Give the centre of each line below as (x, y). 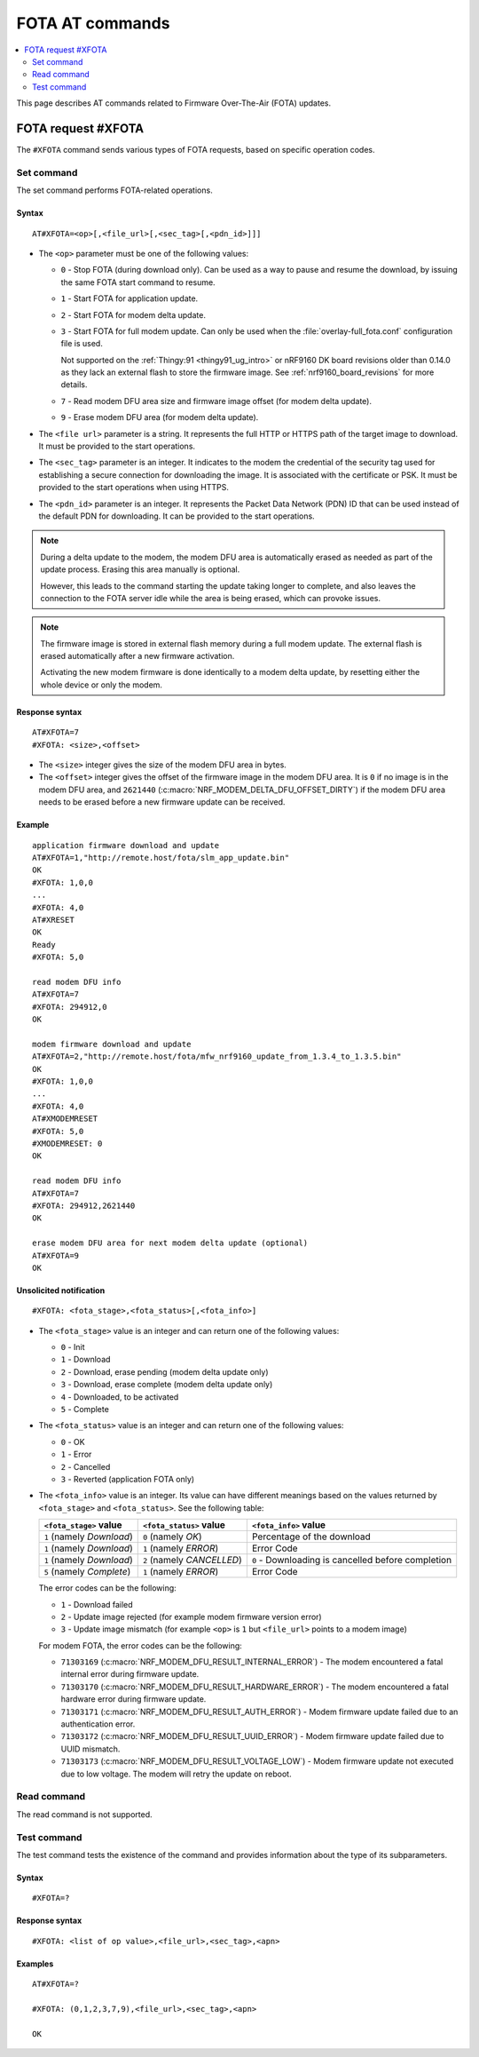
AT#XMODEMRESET (65, 1119)
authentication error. (98, 1724)
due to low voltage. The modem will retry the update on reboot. (176, 1774)
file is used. (82, 344)
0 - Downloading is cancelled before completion (352, 1561)
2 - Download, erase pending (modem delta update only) (165, 1371)
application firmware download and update (126, 845)
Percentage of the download (311, 1537)
